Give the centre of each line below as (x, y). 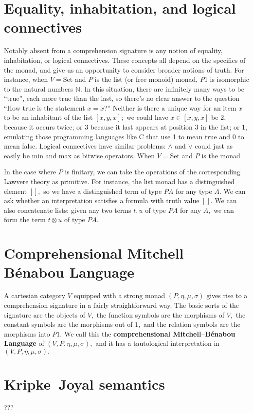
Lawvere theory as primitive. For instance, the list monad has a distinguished (119, 181)
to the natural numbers (39, 88)
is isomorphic (229, 79)
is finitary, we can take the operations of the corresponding (153, 172)
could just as (214, 146)
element (16, 191)
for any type (194, 191)
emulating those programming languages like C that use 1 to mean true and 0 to (124, 136)
